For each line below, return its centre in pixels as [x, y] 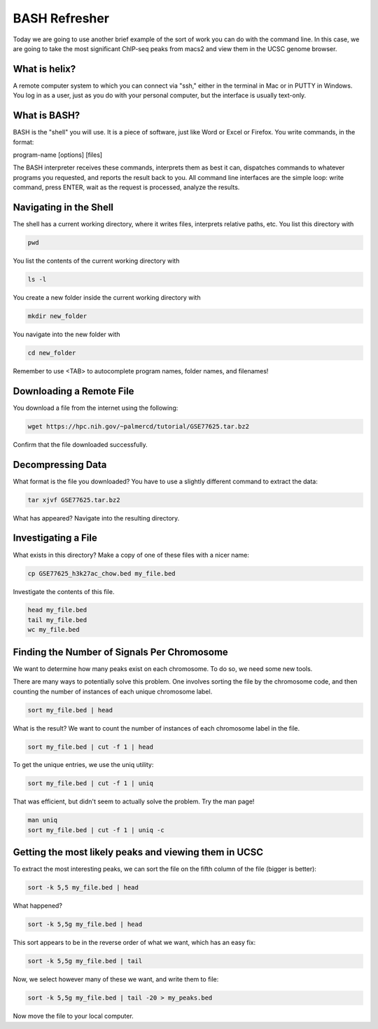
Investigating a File [55, 538]
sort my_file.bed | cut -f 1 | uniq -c [96, 830]
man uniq [43, 820]
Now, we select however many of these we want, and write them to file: [116, 979]
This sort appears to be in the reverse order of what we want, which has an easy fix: [134, 943]
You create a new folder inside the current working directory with [107, 297]
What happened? [38, 906]
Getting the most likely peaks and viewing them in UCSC [138, 852]
